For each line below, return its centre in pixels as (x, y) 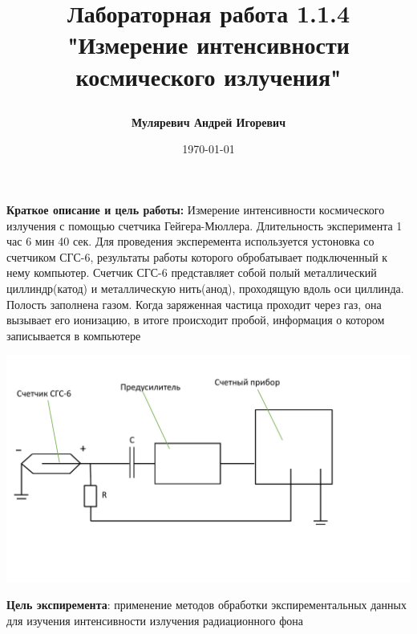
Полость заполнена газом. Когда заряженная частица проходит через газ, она (194, 304)
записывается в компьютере (74, 335)
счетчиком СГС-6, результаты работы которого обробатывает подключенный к (197, 256)
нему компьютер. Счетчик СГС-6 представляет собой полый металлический (192, 272)
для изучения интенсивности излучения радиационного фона (155, 620)
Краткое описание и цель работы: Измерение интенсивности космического (196, 209)
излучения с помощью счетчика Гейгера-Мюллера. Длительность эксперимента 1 (204, 225)
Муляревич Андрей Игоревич (208, 122)
